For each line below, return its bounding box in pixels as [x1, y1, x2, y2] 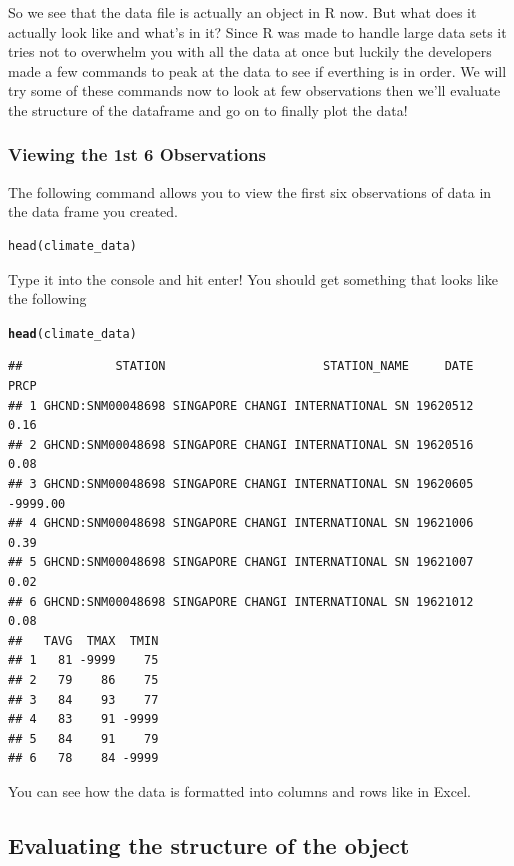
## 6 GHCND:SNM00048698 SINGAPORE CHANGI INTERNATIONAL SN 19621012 [8, 594, 474, 609]
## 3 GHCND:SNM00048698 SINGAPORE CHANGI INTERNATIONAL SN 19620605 [8, 476, 474, 491]
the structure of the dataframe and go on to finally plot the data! [8, 99, 408, 120]
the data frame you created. [8, 201, 179, 222]
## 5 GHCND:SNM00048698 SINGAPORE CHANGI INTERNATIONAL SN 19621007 [8, 555, 474, 570]
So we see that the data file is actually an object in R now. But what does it [8, 2, 477, 22]
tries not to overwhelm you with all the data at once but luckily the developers [8, 41, 492, 62]
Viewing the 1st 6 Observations [8, 142, 266, 167]
